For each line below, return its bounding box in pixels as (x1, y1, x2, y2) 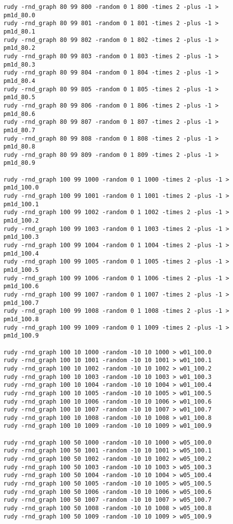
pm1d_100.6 (3, 283, 39, 290)
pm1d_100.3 (3, 233, 39, 241)
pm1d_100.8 (3, 315, 39, 323)
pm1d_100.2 (3, 217, 39, 225)
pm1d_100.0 (3, 184, 39, 191)
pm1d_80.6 (3, 110, 35, 117)
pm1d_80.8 (3, 143, 35, 150)
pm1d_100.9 (3, 332, 39, 339)
